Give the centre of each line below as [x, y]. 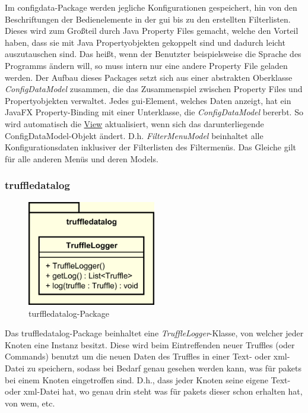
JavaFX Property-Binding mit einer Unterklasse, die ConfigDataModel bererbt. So [154, 112]
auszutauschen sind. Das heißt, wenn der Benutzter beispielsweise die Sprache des [153, 54]
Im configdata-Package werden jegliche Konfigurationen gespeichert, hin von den [151, 7]
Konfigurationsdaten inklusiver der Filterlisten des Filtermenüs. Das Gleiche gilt [150, 147]
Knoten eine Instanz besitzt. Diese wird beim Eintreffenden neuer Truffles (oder [150, 344]
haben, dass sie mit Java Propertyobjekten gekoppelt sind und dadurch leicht [145, 42]
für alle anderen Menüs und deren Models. [82, 158]
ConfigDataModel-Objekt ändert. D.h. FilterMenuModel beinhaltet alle [134, 135]
